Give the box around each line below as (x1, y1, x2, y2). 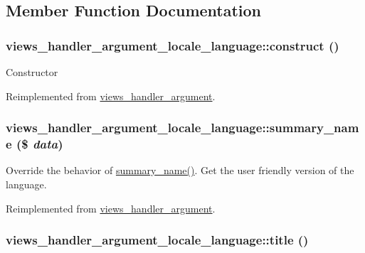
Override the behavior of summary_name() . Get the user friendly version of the (6, 163, 354, 178)
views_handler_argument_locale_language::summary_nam (6, 119, 359, 136)
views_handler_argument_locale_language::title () (6, 231, 309, 249)
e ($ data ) (6, 135, 63, 153)
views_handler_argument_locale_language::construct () (6, 36, 339, 54)
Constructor (6, 65, 58, 79)
